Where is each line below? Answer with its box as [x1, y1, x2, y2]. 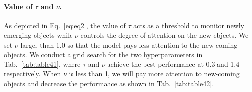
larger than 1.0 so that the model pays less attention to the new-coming [20, 39, 238, 50]
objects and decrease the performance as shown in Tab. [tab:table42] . [4, 78, 214, 88]
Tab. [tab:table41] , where [4, 59, 81, 69]
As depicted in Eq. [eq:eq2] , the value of [4, 20, 126, 31]
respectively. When [4, 68, 61, 79]
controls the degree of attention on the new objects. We [80, 30, 249, 40]
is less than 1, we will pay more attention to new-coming [69, 68, 240, 79]
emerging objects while [4, 30, 73, 40]
